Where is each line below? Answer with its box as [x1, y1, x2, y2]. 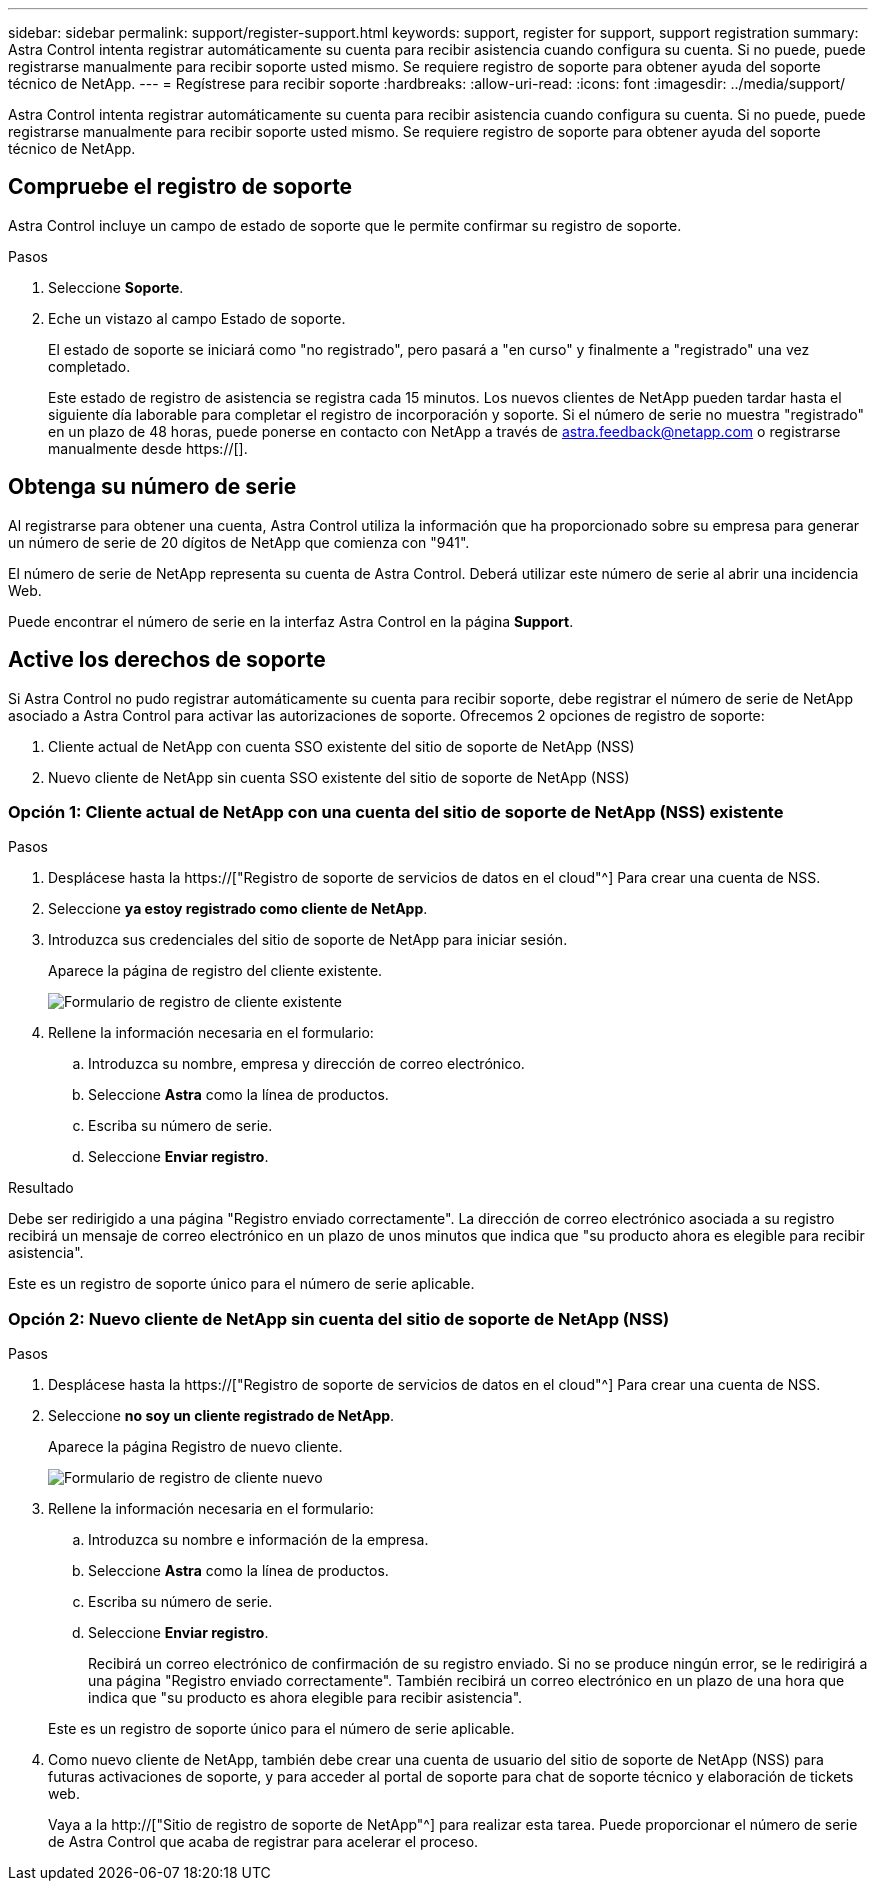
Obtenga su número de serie [8, 474, 297, 500]
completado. [48, 357, 131, 375]
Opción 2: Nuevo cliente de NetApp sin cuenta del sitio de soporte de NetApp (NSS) [8, 1308, 670, 1329]
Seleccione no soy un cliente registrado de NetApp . [48, 1407, 395, 1425]
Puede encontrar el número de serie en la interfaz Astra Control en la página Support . [8, 612, 574, 630]
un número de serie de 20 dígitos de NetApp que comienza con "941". [8, 533, 470, 551]
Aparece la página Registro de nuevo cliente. [48, 1438, 343, 1456]
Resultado [8, 1179, 74, 1197]
